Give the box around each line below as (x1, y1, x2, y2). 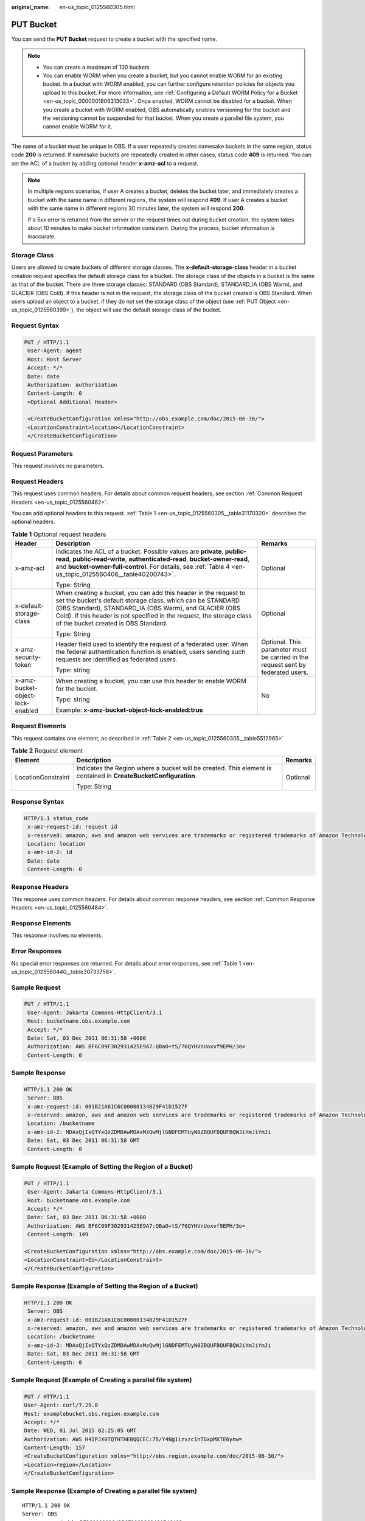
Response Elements (11, 919, 71, 927)
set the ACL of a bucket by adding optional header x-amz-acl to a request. (11, 159, 199, 167)
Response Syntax (11, 797, 64, 806)
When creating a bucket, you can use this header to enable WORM (55, 677, 246, 686)
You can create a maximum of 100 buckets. (43, 63, 151, 71)
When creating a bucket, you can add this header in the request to (55, 589, 246, 597)
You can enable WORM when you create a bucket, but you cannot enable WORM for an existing (43, 72, 283, 79)
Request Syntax (11, 321, 60, 330)
